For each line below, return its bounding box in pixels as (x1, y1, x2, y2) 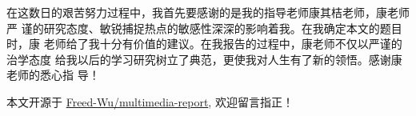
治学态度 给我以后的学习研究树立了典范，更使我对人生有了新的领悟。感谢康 (6, 50, 402, 67)
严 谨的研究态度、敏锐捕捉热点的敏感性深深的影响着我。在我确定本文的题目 (6, 19, 402, 36)
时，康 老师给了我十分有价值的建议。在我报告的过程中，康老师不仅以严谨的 (6, 35, 402, 52)
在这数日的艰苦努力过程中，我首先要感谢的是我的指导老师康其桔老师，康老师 (6, 4, 410, 20)
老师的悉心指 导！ (6, 66, 100, 83)
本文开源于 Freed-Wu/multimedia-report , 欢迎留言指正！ (6, 93, 294, 110)
